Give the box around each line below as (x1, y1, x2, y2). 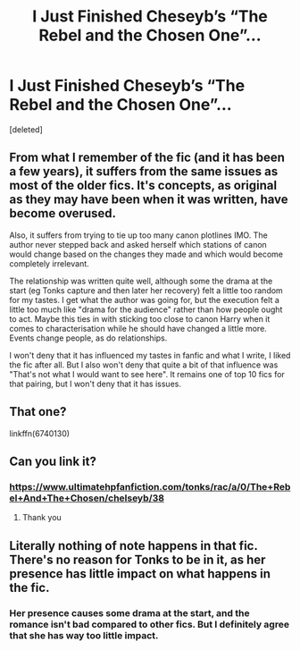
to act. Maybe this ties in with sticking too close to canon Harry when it (9, 313, 271, 324)
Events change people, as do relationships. (9, 333, 168, 343)
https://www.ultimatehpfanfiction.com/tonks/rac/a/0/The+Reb (9, 480, 291, 493)
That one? (9, 404, 67, 419)
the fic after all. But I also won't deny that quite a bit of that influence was (9, 359, 279, 370)
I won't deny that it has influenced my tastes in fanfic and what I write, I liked (9, 350, 291, 360)
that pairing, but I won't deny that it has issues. (9, 378, 181, 389)
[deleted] (9, 123, 43, 135)
